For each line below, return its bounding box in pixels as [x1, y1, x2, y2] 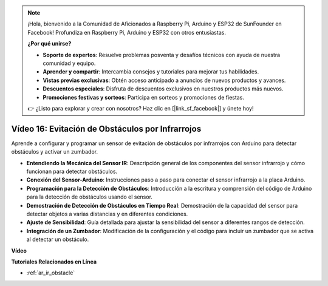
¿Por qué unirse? [27, 40, 72, 47]
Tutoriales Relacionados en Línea [11, 258, 97, 265]
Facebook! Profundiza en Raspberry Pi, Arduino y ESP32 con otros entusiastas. [27, 29, 226, 36]
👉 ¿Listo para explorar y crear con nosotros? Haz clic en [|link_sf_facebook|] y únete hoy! [27, 104, 254, 112]
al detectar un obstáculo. [26, 236, 89, 243]
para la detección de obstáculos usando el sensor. [26, 193, 153, 200]
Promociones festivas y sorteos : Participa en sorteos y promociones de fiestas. [43, 94, 244, 101]
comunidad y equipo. [43, 60, 96, 67]
